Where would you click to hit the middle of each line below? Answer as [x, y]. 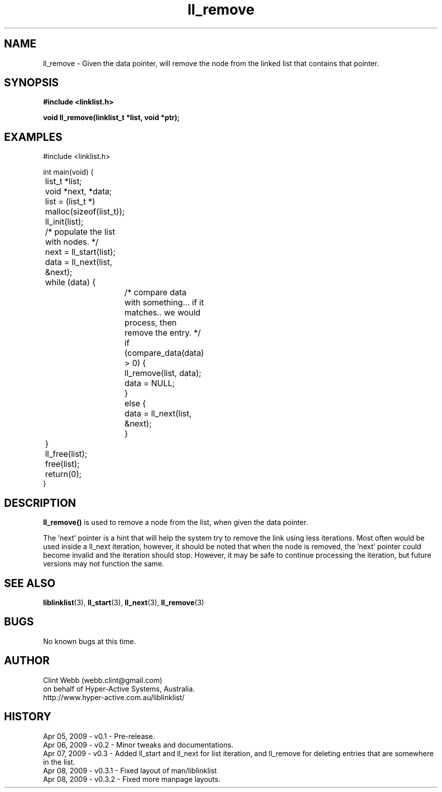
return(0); [63, 474]
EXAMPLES [33, 137]
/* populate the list [80, 232]
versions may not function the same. [104, 564]
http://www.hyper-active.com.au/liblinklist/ [114, 697]
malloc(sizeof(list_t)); [85, 212]
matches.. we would [162, 313]
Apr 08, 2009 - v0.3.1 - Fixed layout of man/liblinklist [130, 770]
